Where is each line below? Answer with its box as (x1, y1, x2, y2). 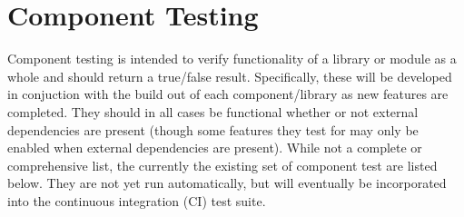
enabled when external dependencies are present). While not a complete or (7, 138, 422, 157)
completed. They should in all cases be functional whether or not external (7, 102, 419, 121)
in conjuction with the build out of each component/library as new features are (7, 84, 449, 104)
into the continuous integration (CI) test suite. (7, 191, 266, 210)
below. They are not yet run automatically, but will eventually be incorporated (7, 173, 447, 192)
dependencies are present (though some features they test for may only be (7, 120, 419, 139)
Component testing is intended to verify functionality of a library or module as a (7, 49, 457, 68)
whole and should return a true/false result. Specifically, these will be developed (7, 66, 452, 85)
